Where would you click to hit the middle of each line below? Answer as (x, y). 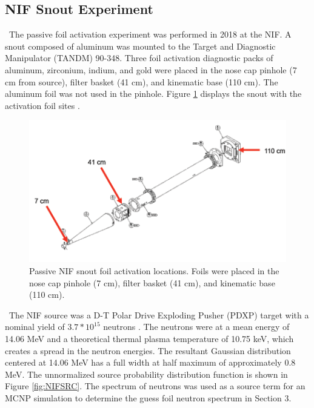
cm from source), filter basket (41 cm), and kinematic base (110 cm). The (142, 81)
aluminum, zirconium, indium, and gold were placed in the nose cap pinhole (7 (151, 69)
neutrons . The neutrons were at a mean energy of (196, 327)
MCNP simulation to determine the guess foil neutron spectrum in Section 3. (148, 397)
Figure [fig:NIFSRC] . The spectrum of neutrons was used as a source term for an (155, 386)
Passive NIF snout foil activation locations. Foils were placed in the (154, 271)
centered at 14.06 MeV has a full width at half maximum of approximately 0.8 (150, 362)
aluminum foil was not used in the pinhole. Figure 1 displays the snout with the (153, 94)
